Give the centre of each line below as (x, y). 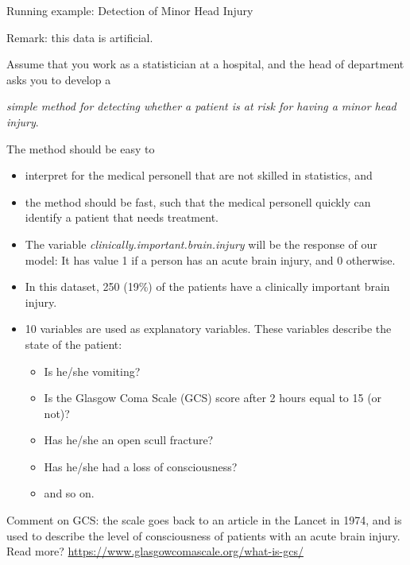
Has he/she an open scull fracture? (129, 440)
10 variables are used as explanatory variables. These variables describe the (208, 329)
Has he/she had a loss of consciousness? (141, 466)
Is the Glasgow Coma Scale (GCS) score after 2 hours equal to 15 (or (213, 398)
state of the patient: (73, 344)
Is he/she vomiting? (92, 371)
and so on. (69, 493)
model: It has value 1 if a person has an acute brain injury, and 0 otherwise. (210, 259)
